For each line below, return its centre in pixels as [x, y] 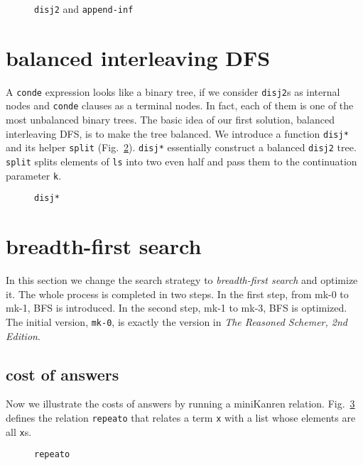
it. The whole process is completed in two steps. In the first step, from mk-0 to [177, 294]
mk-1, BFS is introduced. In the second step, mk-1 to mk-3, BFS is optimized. [177, 308]
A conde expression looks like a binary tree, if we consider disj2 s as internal [173, 91]
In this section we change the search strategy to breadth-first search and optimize [182, 280]
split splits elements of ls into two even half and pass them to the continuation [181, 161]
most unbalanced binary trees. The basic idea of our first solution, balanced [170, 120]
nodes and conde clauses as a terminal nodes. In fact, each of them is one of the [180, 105]
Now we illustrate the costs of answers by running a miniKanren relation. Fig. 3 [180, 404]
